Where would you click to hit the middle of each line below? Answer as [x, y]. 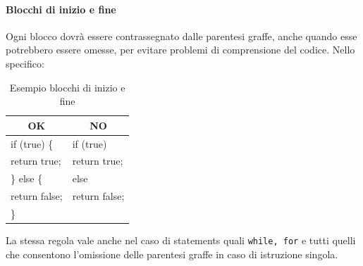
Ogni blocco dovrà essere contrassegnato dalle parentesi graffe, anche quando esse [181, 36]
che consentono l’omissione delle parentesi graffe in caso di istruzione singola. [172, 254]
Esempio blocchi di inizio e [67, 87]
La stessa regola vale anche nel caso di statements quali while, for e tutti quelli [181, 240]
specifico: [25, 63]
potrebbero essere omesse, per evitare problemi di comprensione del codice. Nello [180, 50]
